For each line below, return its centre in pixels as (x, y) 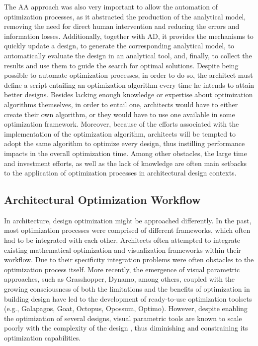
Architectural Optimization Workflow (102, 200)
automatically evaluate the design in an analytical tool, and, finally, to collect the (128, 55)
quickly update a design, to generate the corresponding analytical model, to (119, 46)
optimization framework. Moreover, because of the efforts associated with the (122, 124)
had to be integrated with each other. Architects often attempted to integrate (122, 240)
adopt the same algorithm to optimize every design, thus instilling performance (125, 143)
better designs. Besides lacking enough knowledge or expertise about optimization (129, 94)
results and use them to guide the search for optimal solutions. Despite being (121, 65)
